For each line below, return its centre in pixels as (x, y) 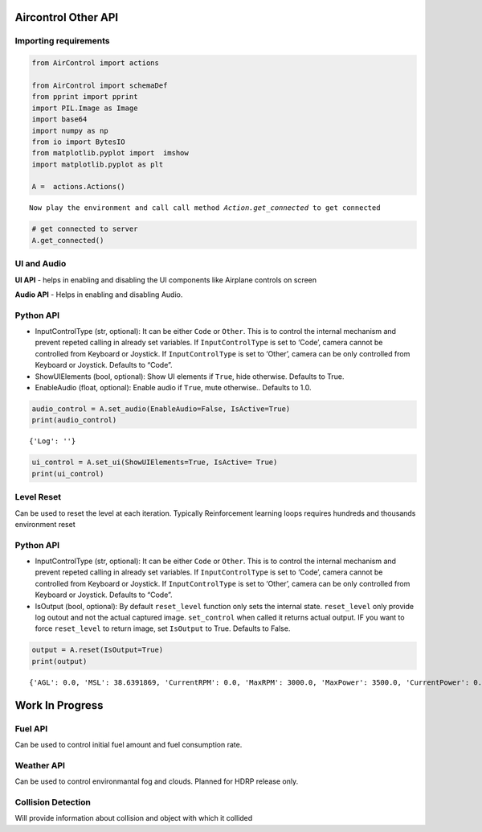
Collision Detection (53, 802)
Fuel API (31, 728)
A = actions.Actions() (79, 187)
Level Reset (38, 497)
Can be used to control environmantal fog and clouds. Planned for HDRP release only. (157, 781)
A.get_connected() (68, 240)
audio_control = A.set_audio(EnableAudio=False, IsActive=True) (161, 409)
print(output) (59, 661)
